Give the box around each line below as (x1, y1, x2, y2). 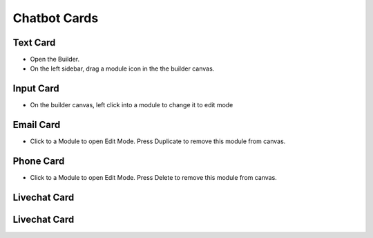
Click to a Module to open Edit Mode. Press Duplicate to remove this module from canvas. (30, 137, 286, 145)
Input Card (12, 83, 59, 95)
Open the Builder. (30, 55, 79, 64)
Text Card (12, 37, 56, 48)
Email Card (12, 119, 61, 131)
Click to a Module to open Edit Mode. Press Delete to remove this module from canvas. (30, 174, 278, 182)
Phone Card (12, 156, 65, 167)
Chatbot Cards (12, 10, 99, 26)
